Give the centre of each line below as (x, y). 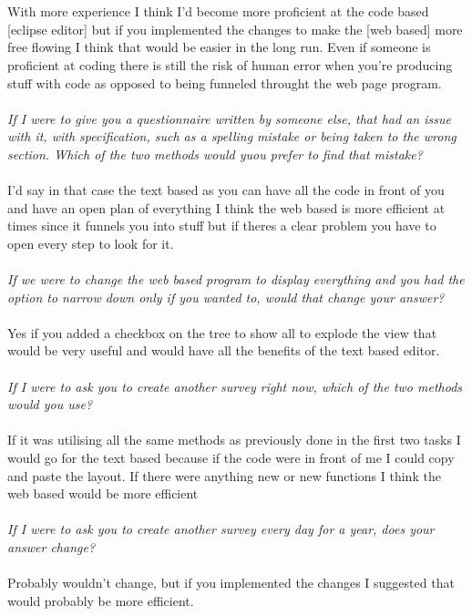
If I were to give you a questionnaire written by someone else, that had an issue (229, 118)
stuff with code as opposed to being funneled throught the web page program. (225, 82)
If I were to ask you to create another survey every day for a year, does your (221, 529)
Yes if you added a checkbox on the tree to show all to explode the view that (222, 332)
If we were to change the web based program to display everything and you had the (236, 279)
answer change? (51, 547)
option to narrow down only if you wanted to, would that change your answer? (226, 297)
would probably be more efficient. (101, 600)
